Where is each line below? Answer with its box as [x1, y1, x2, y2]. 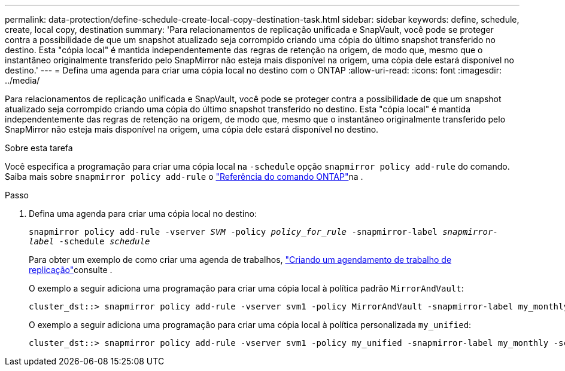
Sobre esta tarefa [5, 143, 73, 153]
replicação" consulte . [29, 265, 113, 275]
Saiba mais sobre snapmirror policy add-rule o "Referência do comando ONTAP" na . [5, 171, 363, 182]
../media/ [5, 75, 40, 85]
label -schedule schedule [29, 237, 150, 246]
